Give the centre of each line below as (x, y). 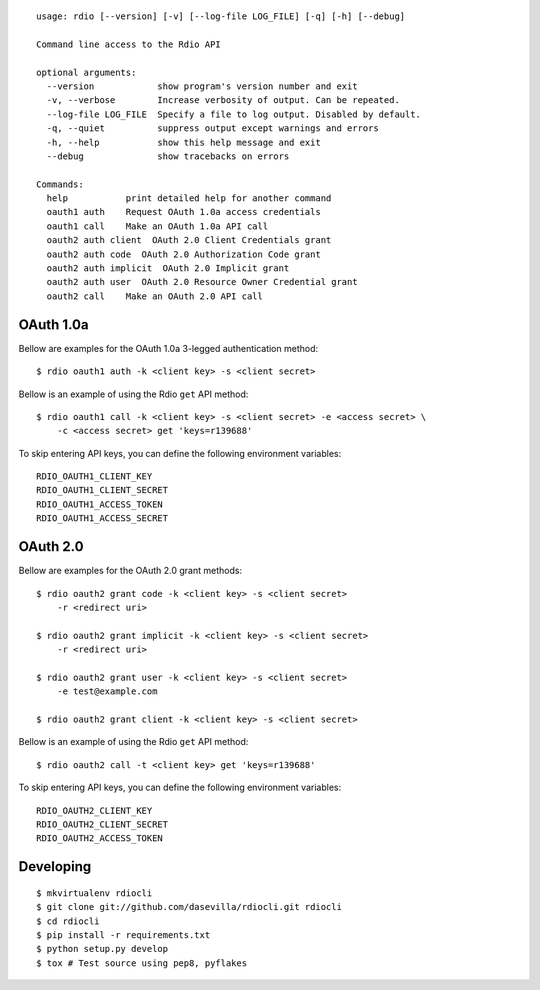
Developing (55, 866)
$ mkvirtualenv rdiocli (94, 893)
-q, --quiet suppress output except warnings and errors (212, 128)
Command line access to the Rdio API (129, 44)
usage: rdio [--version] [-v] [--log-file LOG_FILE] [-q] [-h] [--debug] (221, 16)
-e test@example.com (107, 691)
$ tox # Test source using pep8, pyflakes (142, 963)
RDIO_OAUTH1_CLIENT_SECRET (102, 490)
